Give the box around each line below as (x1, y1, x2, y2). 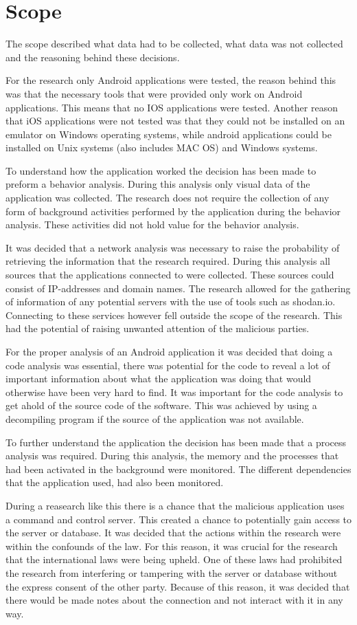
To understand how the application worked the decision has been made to (5, 163, 316, 177)
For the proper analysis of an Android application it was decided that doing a (5, 344, 333, 358)
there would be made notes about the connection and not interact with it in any (5, 593, 343, 607)
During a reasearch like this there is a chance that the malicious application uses (5, 498, 345, 512)
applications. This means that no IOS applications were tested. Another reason (5, 100, 338, 114)
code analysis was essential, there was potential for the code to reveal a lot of (5, 358, 330, 372)
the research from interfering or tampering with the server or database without (5, 565, 338, 580)
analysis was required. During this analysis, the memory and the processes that (5, 448, 339, 463)
